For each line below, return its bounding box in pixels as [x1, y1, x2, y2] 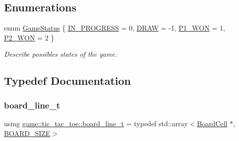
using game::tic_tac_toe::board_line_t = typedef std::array [4, 118, 188, 128]
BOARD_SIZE [4, 128, 51, 138]
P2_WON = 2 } [4, 32, 55, 42]
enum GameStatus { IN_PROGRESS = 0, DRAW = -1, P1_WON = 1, [4, 23, 225, 33]
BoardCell [197, 118, 228, 128]
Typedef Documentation [4, 73, 131, 88]
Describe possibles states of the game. [4, 49, 117, 59]
